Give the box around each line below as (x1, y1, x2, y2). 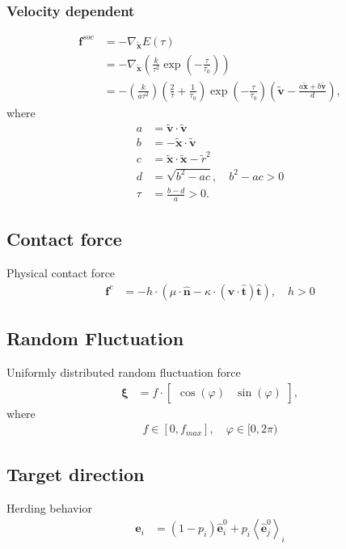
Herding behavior (6, 499, 92, 516)
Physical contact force (6, 264, 116, 281)
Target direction (6, 461, 145, 486)
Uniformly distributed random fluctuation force (6, 364, 241, 381)
